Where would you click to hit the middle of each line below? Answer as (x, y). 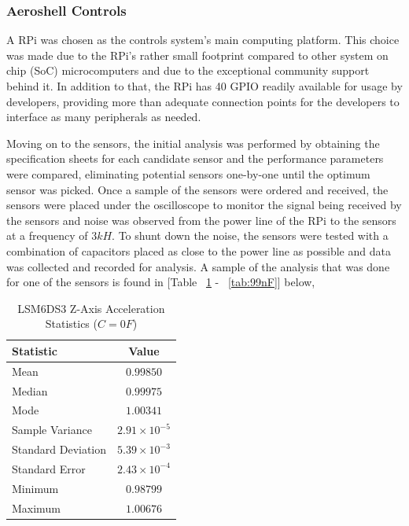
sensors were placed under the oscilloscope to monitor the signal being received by (204, 205)
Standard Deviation (59, 449)
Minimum (35, 488)
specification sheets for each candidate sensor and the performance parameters (195, 158)
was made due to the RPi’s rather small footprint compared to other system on (197, 55)
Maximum (36, 508)
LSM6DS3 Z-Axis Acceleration (91, 308)
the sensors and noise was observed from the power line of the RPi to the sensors (201, 220)
